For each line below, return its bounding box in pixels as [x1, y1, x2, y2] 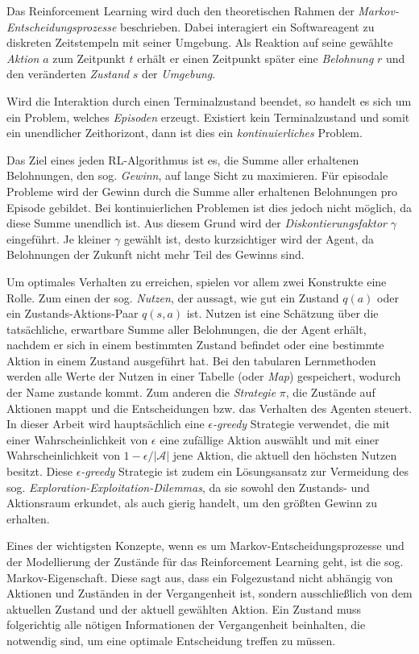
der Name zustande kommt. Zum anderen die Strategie [6, 384, 276, 401]
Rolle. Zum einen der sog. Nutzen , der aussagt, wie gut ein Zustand [6, 289, 339, 306]
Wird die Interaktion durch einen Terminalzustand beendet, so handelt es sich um [6, 92, 412, 109]
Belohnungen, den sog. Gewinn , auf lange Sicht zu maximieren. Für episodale [6, 167, 388, 184]
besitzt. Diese [6, 463, 73, 480]
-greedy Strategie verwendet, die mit [213, 415, 390, 432]
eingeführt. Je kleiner [6, 230, 111, 247]
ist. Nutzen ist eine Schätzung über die [186, 305, 379, 322]
